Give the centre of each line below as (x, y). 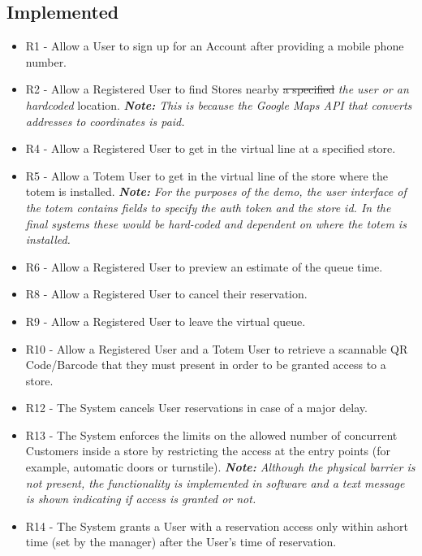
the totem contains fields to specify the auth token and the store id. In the (208, 207)
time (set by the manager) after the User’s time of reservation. (181, 542)
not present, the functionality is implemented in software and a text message (215, 482)
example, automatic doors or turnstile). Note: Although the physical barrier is (220, 467)
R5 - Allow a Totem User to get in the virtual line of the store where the (207, 175)
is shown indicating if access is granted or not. (141, 499)
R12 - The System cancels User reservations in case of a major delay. (196, 408)
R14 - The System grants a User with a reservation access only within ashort (217, 526)
